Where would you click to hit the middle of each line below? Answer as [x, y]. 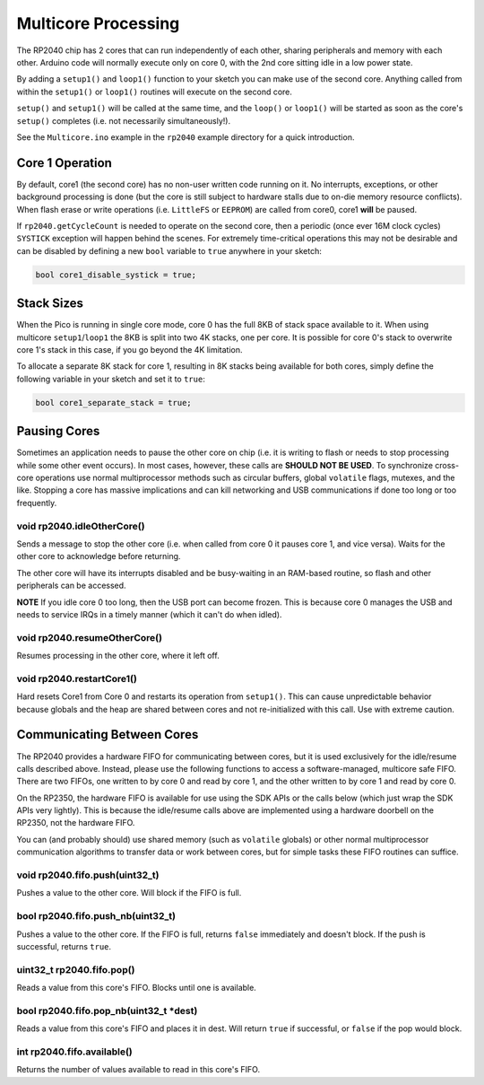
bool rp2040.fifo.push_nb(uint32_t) [96, 916]
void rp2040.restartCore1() [77, 678]
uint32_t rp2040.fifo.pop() [76, 969]
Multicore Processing [98, 23]
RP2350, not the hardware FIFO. [76, 823]
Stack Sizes [50, 304]
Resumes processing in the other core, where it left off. [118, 656]
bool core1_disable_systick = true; [116, 275]
